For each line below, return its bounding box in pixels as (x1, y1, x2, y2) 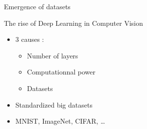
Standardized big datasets (15, 99, 92, 110)
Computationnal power (27, 67, 96, 77)
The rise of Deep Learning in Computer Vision (4, 18, 143, 28)
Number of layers (27, 50, 78, 60)
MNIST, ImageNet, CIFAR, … (15, 116, 105, 126)
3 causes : (15, 34, 44, 44)
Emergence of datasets (4, 1, 71, 11)
